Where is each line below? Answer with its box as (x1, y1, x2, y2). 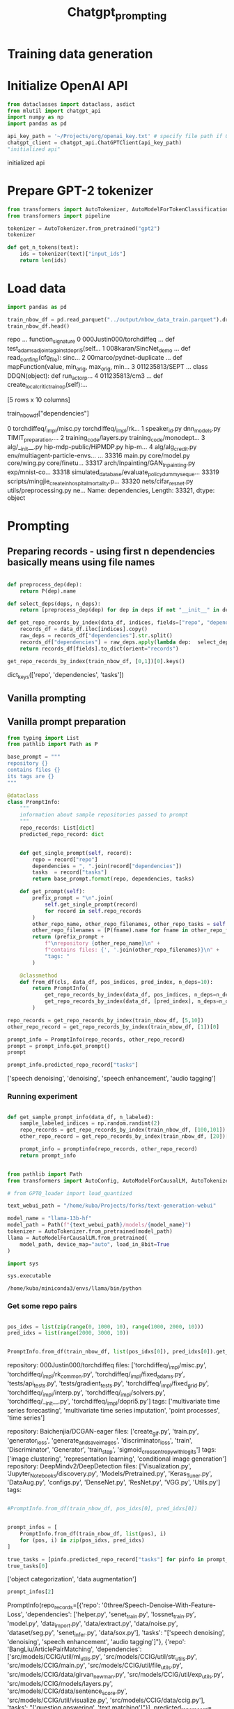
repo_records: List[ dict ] (19, 824, 95, 832)
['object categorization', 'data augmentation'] (7, 1575, 137, 1583)
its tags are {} (7, 773, 54, 780)
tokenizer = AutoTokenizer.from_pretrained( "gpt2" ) (7, 225, 160, 232)
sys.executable (7, 1273, 52, 1279)
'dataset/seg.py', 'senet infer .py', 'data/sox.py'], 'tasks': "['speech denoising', (7, 1628, 226, 1639)
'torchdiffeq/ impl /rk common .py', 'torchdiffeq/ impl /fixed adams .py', (7, 1369, 185, 1380)
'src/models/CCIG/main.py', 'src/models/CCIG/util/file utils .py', (7, 1661, 183, 1671)
